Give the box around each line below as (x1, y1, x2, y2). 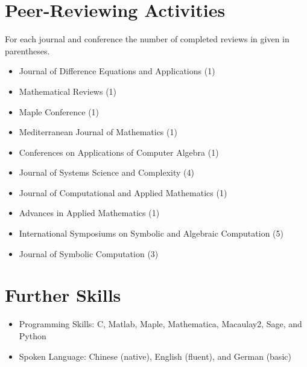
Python (19, 329, 46, 342)
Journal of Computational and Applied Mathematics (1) (19, 186, 227, 199)
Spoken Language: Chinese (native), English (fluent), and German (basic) (19, 349, 291, 362)
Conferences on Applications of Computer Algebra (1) (19, 145, 219, 158)
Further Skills (5, 282, 121, 307)
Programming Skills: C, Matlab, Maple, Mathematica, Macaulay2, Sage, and (19, 318, 302, 330)
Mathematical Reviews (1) (19, 85, 117, 97)
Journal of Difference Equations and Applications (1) (19, 65, 215, 77)
